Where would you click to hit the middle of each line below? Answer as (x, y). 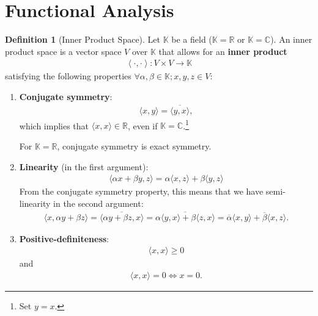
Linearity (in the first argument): (84, 166)
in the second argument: (98, 203)
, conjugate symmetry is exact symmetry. (134, 146)
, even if (142, 125)
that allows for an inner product (223, 51)
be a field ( (192, 39)
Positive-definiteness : (64, 238)
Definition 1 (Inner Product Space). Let (83, 39)
